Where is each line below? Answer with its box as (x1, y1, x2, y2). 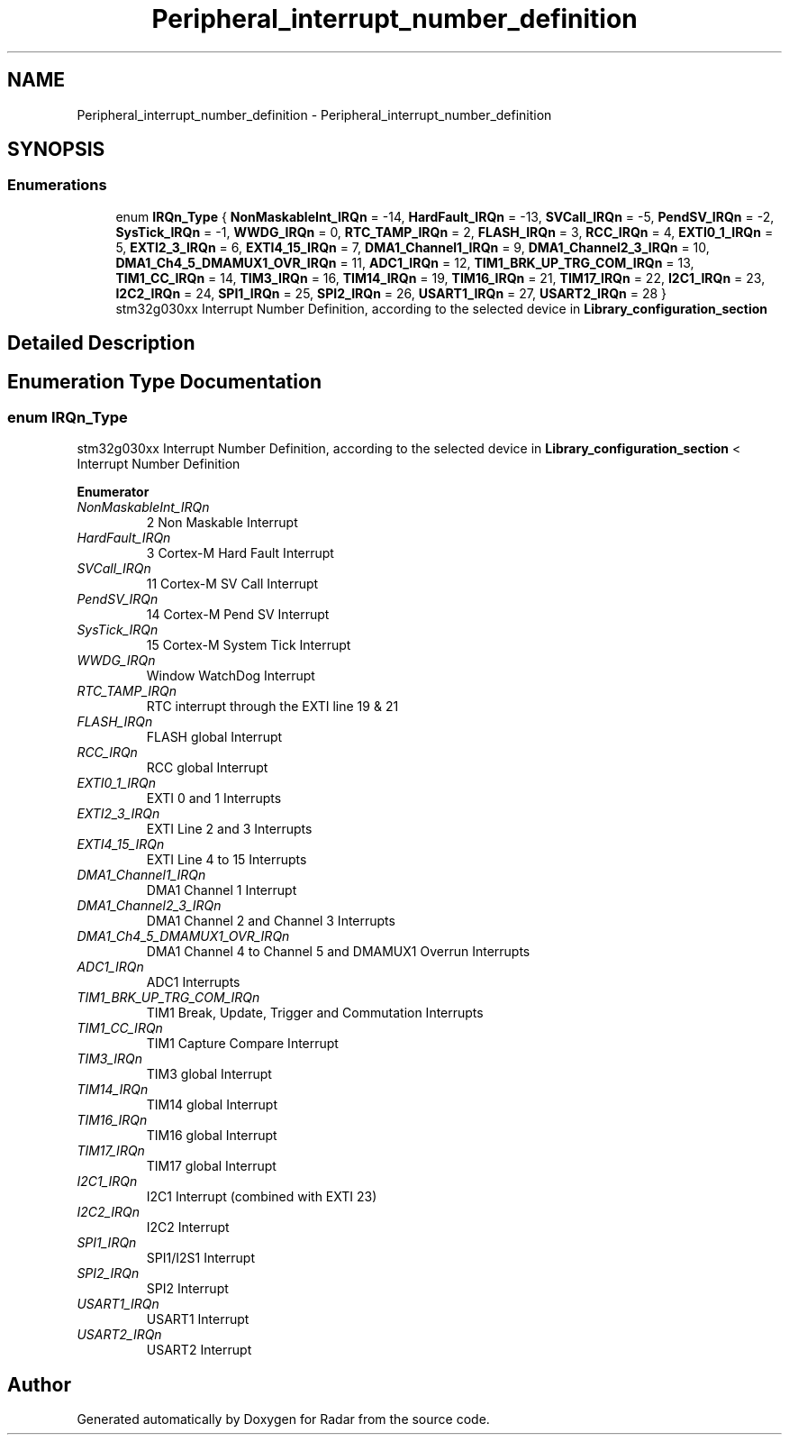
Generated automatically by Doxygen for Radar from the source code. (77, 1411, 490, 1428)
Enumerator (77, 484, 150, 500)
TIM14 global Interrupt (146, 1097, 278, 1113)
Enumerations (7, 176, 107, 195)
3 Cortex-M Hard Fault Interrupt (146, 545, 334, 561)
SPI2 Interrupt (146, 1281, 229, 1297)
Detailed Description (7, 332, 195, 355)
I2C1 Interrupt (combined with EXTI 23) (146, 1189, 377, 1205)
